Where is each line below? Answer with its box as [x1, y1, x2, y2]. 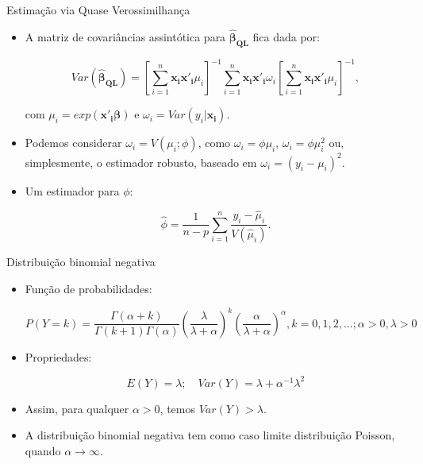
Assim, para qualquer [25, 400, 129, 416]
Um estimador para [25, 182, 120, 199]
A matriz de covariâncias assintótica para [25, 28, 226, 44]
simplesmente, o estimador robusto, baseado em [25, 153, 257, 170]
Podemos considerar [25, 134, 122, 151]
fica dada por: [252, 28, 320, 44]
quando [25, 443, 61, 459]
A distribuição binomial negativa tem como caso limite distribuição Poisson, [25, 427, 395, 443]
